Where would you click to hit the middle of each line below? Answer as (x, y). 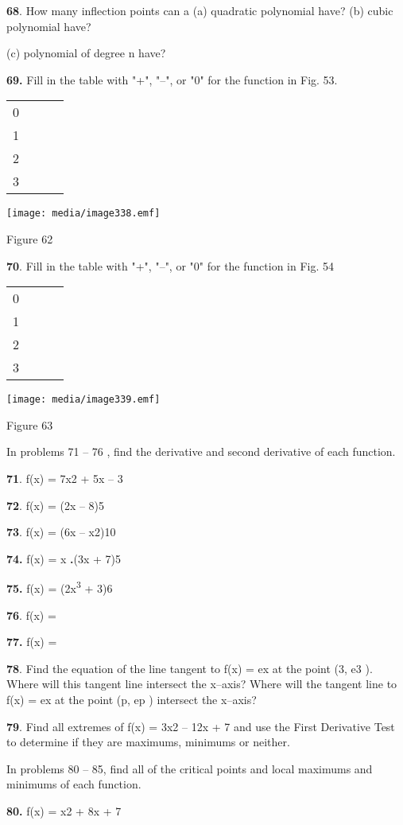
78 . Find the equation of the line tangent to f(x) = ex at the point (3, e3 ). (190, 668)
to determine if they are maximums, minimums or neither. (148, 742)
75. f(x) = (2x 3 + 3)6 (60, 587)
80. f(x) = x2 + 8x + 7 (64, 811)
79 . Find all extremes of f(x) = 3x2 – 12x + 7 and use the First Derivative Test (201, 726)
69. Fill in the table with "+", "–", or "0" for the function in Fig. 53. (172, 79)
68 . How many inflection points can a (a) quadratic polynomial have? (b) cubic (200, 10)
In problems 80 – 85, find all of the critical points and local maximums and (190, 768)
